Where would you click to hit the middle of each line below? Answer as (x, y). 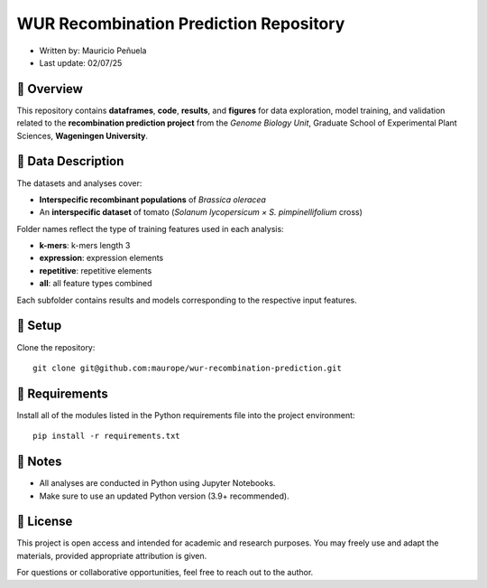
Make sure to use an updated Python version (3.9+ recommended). (164, 496)
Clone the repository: (56, 347)
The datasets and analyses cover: (79, 183)
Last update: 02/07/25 (81, 62)
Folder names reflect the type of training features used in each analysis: (150, 229)
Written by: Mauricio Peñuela (93, 51)
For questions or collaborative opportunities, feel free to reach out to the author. (165, 573)
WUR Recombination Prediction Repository (181, 23)
